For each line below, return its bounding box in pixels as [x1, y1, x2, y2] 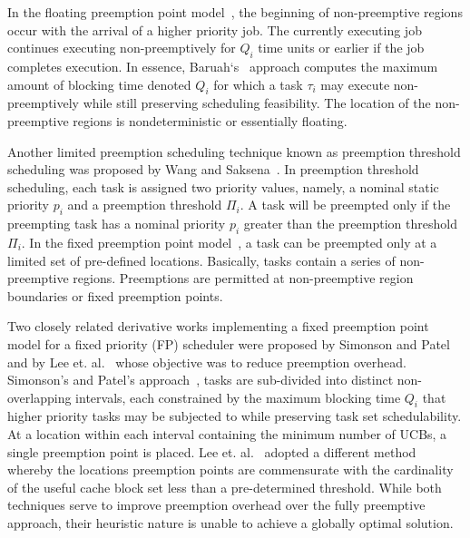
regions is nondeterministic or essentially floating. [73, 111, 348, 130]
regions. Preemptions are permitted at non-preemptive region [73, 269, 414, 288]
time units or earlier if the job [258, 38, 425, 57]
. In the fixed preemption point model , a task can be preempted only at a [21, 232, 437, 251]
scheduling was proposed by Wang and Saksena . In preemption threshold [7, 160, 419, 179]
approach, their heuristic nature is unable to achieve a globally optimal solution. [7, 514, 454, 533]
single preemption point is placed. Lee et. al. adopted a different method [7, 442, 416, 461]
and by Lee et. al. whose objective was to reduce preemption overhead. [7, 352, 406, 371]
